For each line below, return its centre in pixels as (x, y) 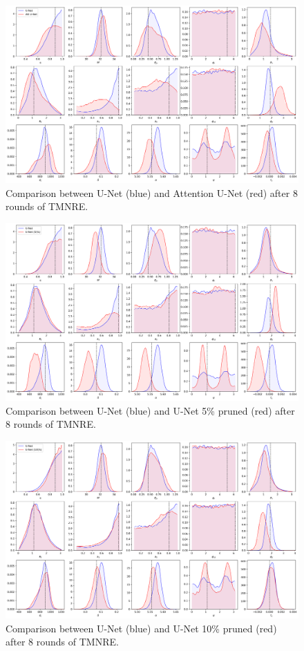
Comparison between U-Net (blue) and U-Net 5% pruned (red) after (150, 410)
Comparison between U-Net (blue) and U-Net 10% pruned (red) (141, 628)
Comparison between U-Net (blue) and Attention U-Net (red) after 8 (152, 192)
